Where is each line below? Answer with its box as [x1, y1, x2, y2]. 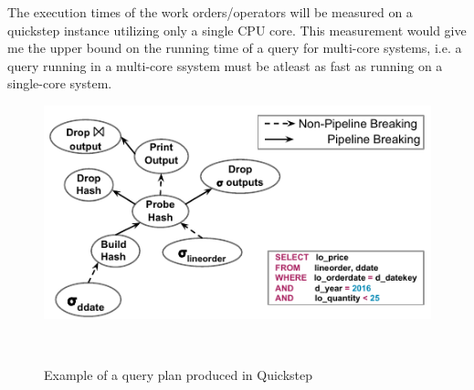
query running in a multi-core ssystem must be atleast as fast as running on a [7, 56, 443, 75]
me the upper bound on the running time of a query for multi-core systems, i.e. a [7, 38, 462, 57]
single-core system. [7, 74, 112, 93]
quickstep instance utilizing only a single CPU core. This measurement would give [7, 20, 467, 39]
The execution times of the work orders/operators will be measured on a [7, 3, 413, 21]
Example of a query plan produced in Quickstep [44, 365, 312, 385]
